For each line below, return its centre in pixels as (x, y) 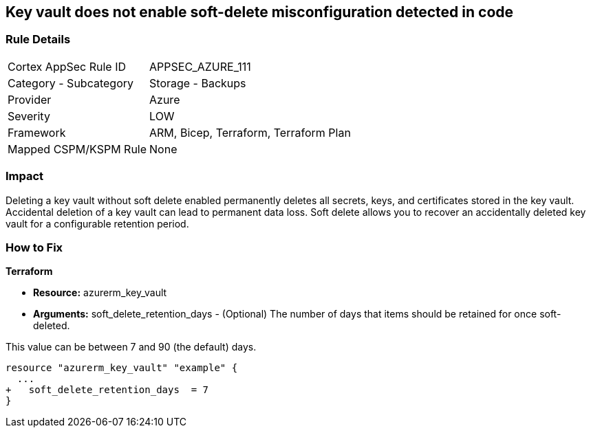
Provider (30, 99)
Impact (25, 176)
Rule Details (38, 40)
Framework (37, 132)
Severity (29, 116)
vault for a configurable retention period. (97, 223)
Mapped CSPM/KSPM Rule (77, 149)
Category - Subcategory (71, 83)
